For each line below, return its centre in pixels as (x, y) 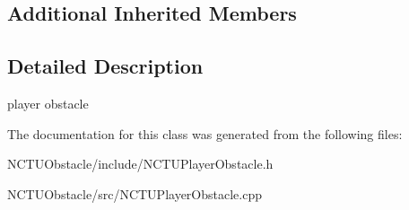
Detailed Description (105, 66)
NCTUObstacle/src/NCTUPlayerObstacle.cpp (135, 193)
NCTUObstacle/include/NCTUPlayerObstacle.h (140, 164)
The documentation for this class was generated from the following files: (205, 133)
